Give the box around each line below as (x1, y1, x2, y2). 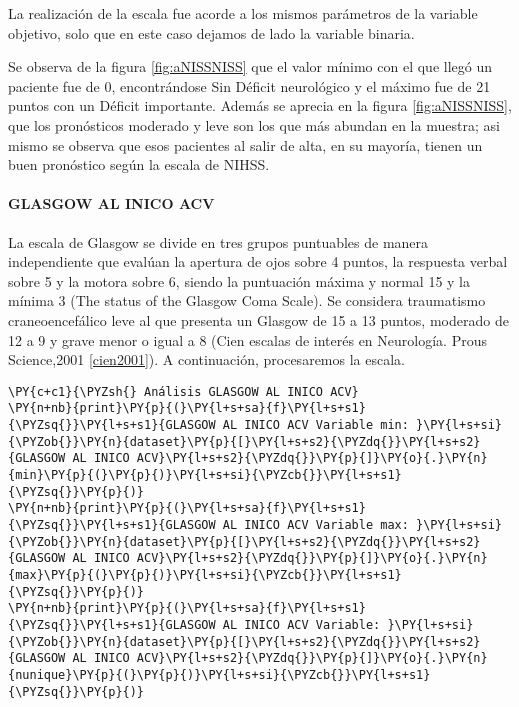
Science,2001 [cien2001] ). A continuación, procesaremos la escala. (8, 349, 405, 370)
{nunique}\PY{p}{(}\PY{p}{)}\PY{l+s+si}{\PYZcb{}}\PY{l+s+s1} (8, 667, 431, 682)
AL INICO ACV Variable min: (222, 418, 409, 433)
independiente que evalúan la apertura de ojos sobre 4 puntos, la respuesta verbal (8, 251, 508, 272)
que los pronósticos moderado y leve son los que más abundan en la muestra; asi (8, 114, 500, 135)
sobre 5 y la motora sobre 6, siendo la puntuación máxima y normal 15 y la (8, 270, 470, 291)
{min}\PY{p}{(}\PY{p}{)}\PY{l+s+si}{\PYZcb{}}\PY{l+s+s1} (8, 467, 402, 482)
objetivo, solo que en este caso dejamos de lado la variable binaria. (8, 22, 415, 43)
